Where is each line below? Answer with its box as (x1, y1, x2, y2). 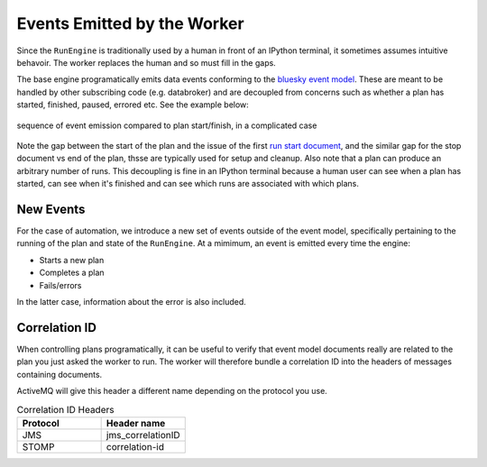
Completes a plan (39, 267, 105, 279)
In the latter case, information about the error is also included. (16, 296, 247, 307)
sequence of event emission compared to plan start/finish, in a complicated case (16, 120, 317, 131)
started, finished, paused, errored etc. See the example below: (16, 99, 250, 110)
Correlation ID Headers (16, 403, 115, 416)
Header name (106, 417, 166, 429)
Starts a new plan (39, 254, 105, 265)
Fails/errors (39, 279, 82, 290)
